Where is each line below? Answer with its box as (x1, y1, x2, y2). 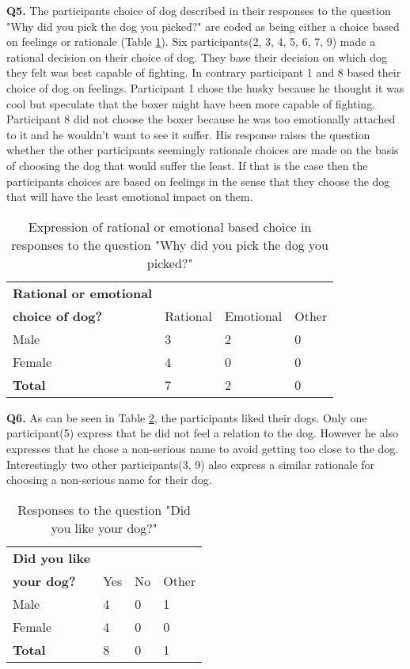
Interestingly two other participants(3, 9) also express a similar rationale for (6, 455, 375, 472)
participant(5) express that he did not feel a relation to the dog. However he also (6, 425, 399, 441)
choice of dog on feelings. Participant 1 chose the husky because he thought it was (6, 79, 404, 96)
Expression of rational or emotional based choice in (28, 217, 312, 236)
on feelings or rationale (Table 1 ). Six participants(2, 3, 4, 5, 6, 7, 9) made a (6, 33, 376, 50)
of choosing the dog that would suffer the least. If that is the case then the (6, 157, 368, 173)
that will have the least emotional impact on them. (6, 188, 253, 205)
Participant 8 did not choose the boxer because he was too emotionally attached (6, 111, 396, 127)
